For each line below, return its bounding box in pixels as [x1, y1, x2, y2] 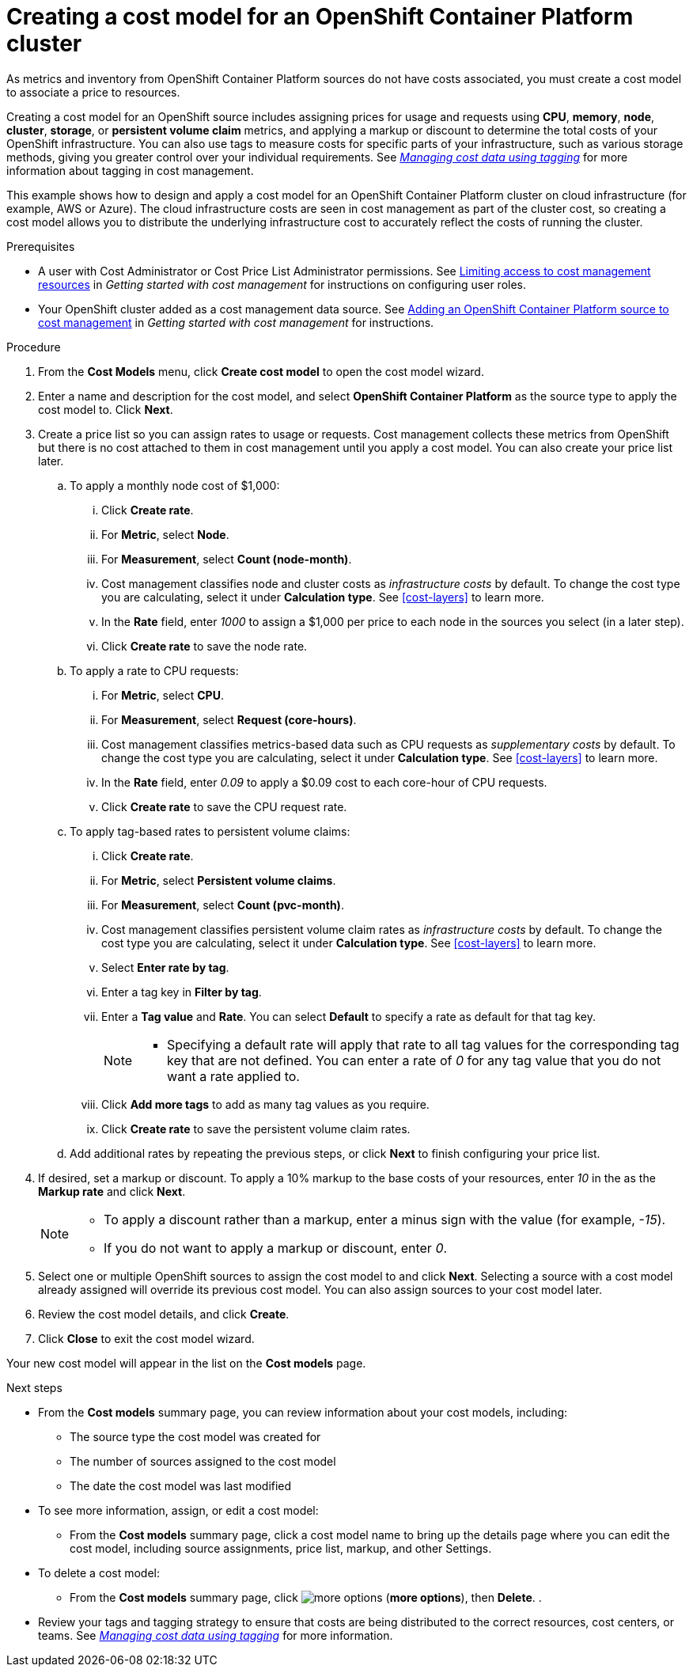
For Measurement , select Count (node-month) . [101, 552, 352, 566]
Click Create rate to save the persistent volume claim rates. [101, 1121, 411, 1136]
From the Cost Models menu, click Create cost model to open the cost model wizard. [38, 364, 484, 378]
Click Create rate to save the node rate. [101, 639, 308, 653]
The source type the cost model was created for [70, 1429, 321, 1443]
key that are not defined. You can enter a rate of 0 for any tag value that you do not [167, 1052, 661, 1068]
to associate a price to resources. [6, 85, 180, 99]
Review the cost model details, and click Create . [38, 1307, 290, 1321]
